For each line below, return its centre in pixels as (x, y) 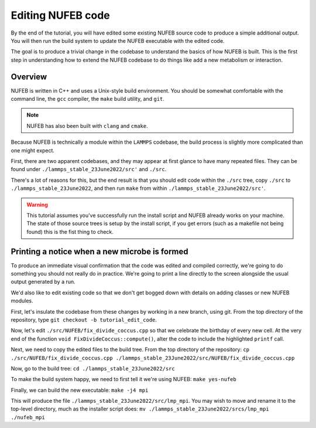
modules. (22, 301)
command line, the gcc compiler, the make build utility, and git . (88, 99)
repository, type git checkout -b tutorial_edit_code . (84, 320)
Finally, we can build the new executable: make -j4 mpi (80, 390)
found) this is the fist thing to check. (70, 232)
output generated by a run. (43, 282)
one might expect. (33, 150)
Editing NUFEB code (61, 15)
